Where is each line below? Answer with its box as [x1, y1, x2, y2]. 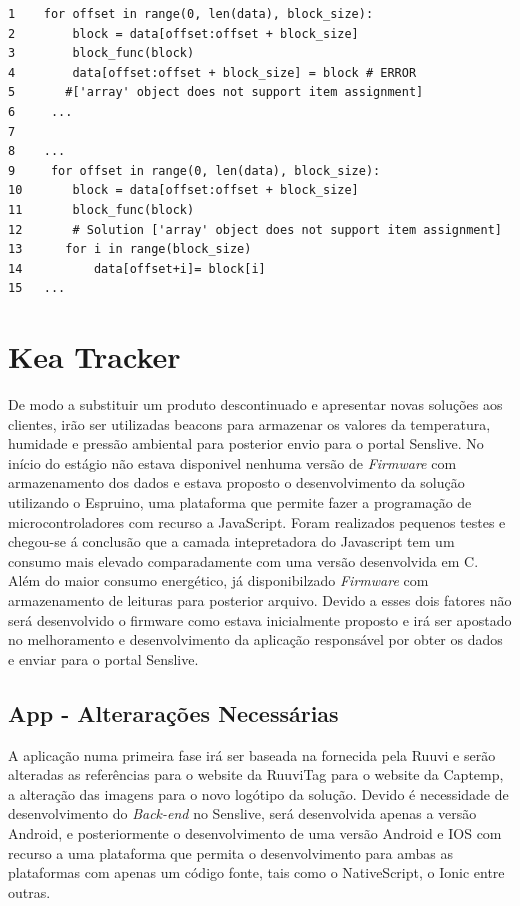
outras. [8, 881, 51, 902]
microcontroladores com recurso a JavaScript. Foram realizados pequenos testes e [8, 511, 506, 532]
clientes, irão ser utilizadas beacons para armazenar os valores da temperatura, [8, 413, 491, 434]
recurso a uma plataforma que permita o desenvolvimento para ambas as [8, 842, 453, 863]
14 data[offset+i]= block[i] [8, 261, 266, 276]
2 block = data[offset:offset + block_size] [8, 26, 359, 41]
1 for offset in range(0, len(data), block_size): [8, 7, 374, 21]
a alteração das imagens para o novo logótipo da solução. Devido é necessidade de [8, 783, 509, 804]
